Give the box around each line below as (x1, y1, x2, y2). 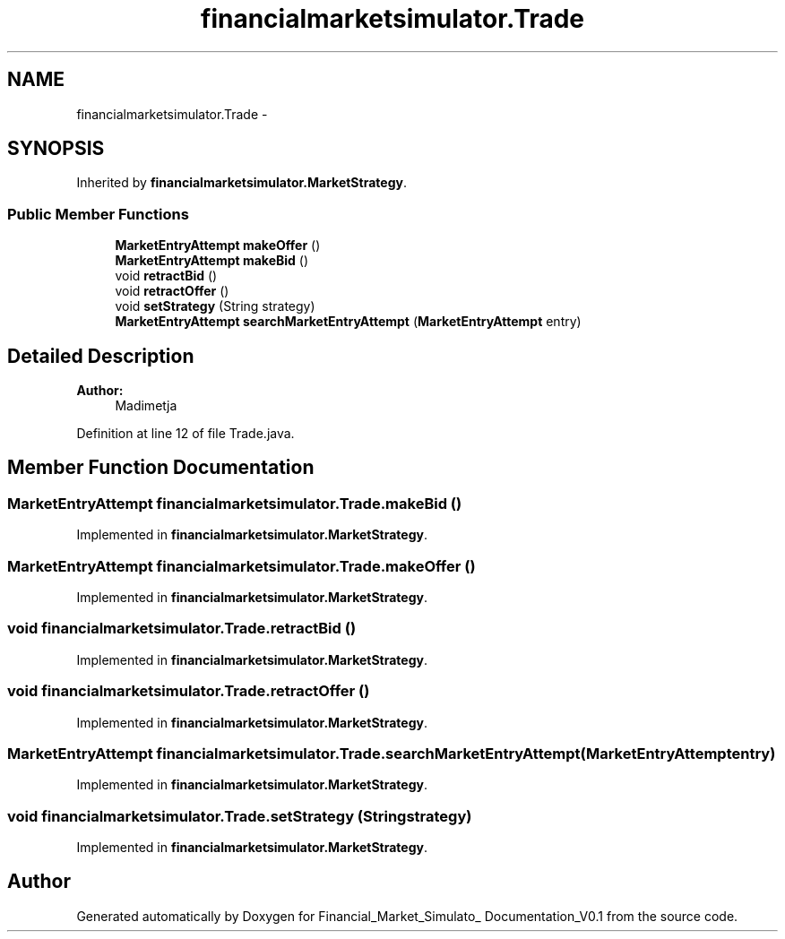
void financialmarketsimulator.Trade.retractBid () (7, 619, 357, 638)
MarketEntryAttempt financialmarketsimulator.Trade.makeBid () (7, 494, 462, 513)
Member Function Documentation (7, 456, 315, 479)
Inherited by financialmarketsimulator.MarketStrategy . (76, 175, 407, 191)
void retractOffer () (115, 283, 229, 299)
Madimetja (115, 398, 177, 414)
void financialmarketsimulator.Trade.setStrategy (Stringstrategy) (7, 806, 472, 825)
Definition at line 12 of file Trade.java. (76, 426, 295, 442)
